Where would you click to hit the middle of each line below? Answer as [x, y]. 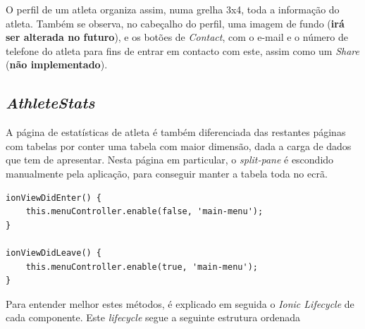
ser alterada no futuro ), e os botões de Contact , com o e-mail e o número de [177, 37]
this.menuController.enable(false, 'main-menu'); [144, 212]
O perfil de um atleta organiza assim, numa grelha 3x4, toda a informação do [173, 9]
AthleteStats [50, 103]
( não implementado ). [57, 64]
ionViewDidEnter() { [54, 198]
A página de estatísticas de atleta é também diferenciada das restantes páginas [176, 132]
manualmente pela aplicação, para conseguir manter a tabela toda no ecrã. [167, 173]
